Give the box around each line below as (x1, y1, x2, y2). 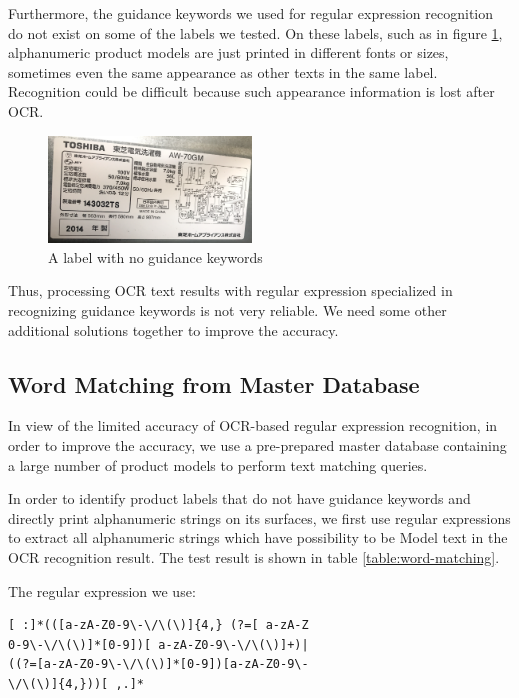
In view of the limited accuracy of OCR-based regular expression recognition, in (8, 415, 498, 436)
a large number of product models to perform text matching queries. (8, 454, 428, 475)
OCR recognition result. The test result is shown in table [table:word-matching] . (8, 547, 500, 568)
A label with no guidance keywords (48, 246, 263, 267)
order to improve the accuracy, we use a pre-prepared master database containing (8, 435, 507, 456)
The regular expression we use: (8, 580, 196, 601)
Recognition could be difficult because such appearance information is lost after (8, 81, 495, 102)
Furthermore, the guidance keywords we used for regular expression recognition (8, 3, 494, 23)
